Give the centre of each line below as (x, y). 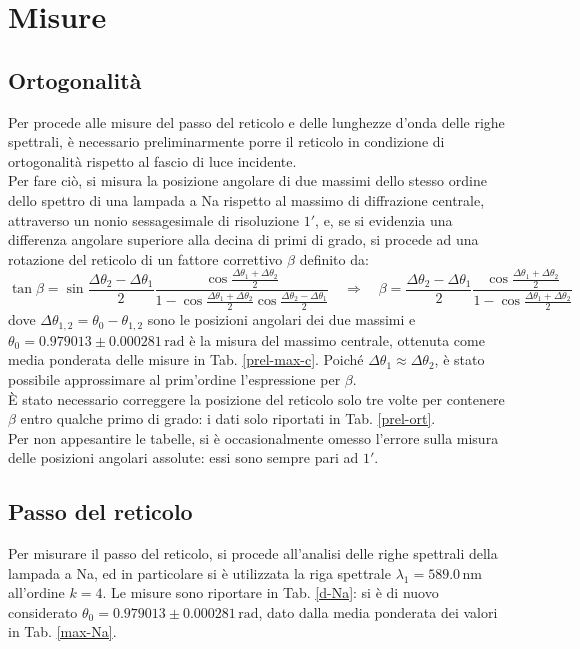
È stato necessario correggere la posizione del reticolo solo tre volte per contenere (256, 398)
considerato (43, 611)
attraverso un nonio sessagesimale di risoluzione (154, 219)
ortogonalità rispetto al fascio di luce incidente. (152, 160)
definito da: (334, 258)
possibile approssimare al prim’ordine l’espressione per (174, 378)
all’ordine (36, 592)
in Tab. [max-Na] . (62, 631)
